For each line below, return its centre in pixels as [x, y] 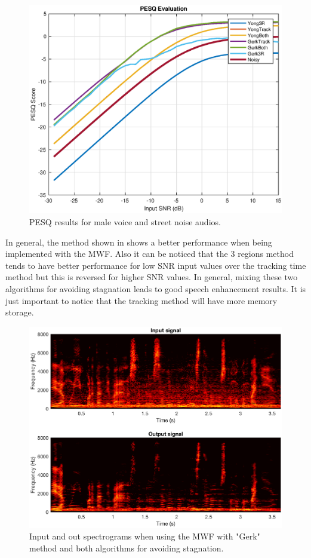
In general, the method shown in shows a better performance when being [139, 242]
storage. [20, 312]
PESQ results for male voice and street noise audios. [125, 222]
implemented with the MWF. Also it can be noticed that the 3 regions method [150, 254]
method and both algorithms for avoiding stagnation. [127, 548]
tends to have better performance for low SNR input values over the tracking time [156, 265]
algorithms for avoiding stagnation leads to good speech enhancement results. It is [156, 289]
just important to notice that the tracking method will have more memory [141, 300]
